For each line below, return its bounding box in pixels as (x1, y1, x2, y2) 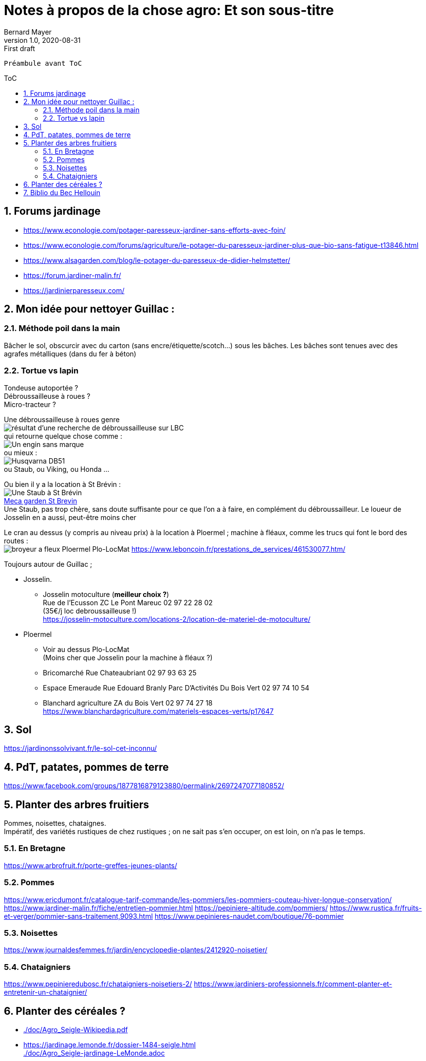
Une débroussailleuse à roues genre (4, 415, 120, 424)
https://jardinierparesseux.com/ (23, 286, 125, 295)
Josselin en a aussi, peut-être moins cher (4, 513, 136, 521)
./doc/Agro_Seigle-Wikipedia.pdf (23, 1025, 128, 1034)
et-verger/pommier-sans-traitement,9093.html (4, 912, 153, 920)
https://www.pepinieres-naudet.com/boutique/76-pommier (154, 912, 344, 920)
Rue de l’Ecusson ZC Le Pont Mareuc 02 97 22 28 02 (43, 598, 213, 607)
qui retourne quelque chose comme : (4, 431, 122, 440)
